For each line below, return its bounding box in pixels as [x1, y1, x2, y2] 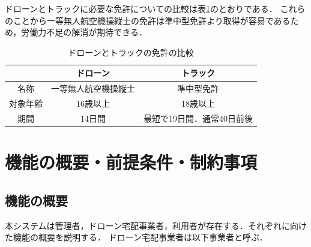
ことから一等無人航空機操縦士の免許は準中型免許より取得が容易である [13, 14, 291, 26]
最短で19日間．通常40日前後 [143, 112, 253, 124]
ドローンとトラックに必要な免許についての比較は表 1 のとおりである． [5, 2, 277, 14]
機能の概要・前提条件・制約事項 [5, 150, 258, 174]
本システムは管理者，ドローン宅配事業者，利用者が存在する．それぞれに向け [5, 219, 307, 231]
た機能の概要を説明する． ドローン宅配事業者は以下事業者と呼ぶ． [5, 231, 268, 243]
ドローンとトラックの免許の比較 [68, 46, 194, 58]
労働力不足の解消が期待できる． [21, 26, 148, 38]
